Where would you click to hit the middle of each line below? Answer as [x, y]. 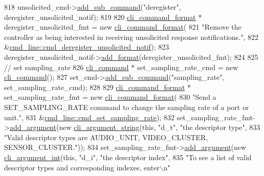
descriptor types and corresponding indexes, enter [82, 167]
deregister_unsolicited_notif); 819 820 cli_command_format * [103, 17]
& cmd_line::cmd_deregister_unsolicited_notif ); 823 [87, 47]
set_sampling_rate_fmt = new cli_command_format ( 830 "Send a [110, 97]
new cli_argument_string [99, 127]
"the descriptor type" [212, 127]
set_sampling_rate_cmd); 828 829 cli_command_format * [98, 87]
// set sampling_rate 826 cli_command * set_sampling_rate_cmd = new [121, 67]
